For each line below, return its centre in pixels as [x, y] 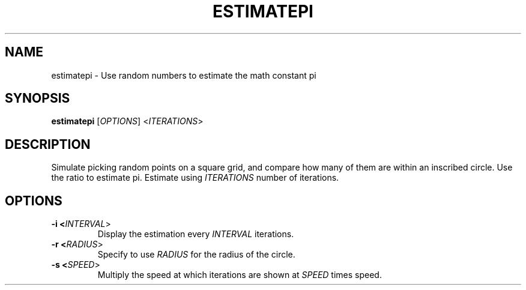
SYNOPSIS [38, 98]
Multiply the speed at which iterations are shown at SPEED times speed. [240, 275]
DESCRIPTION [48, 144]
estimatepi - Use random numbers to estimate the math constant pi [184, 75]
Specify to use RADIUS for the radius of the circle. [196, 255]
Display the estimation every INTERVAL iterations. [196, 234]
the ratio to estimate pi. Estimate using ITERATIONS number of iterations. [195, 178]
